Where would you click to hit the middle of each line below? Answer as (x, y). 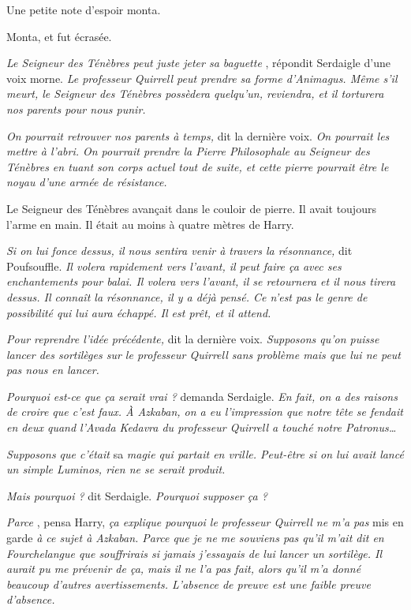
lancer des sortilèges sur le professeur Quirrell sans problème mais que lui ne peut (204, 354)
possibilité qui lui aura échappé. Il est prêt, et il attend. (139, 312)
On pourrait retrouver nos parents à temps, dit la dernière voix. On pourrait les (198, 135)
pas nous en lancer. (53, 370)
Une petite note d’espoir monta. (84, 9)
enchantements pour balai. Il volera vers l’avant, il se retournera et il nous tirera (201, 281)
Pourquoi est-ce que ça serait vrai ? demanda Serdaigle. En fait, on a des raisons (202, 396)
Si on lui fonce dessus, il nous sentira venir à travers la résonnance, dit (179, 251)
